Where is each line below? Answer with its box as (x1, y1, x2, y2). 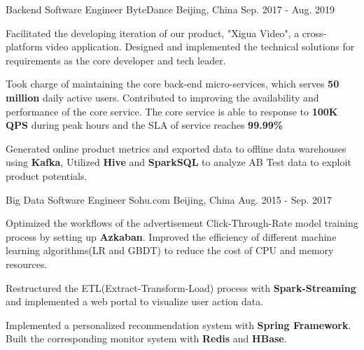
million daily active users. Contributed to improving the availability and (6, 90, 319, 104)
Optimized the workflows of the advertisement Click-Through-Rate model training (6, 216, 358, 230)
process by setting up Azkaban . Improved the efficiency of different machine (6, 229, 337, 244)
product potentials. (6, 168, 87, 183)
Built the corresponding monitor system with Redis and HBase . (6, 331, 287, 346)
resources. (6, 256, 48, 271)
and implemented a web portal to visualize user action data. (6, 294, 264, 309)
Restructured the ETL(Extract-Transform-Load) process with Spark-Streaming (6, 280, 356, 295)
